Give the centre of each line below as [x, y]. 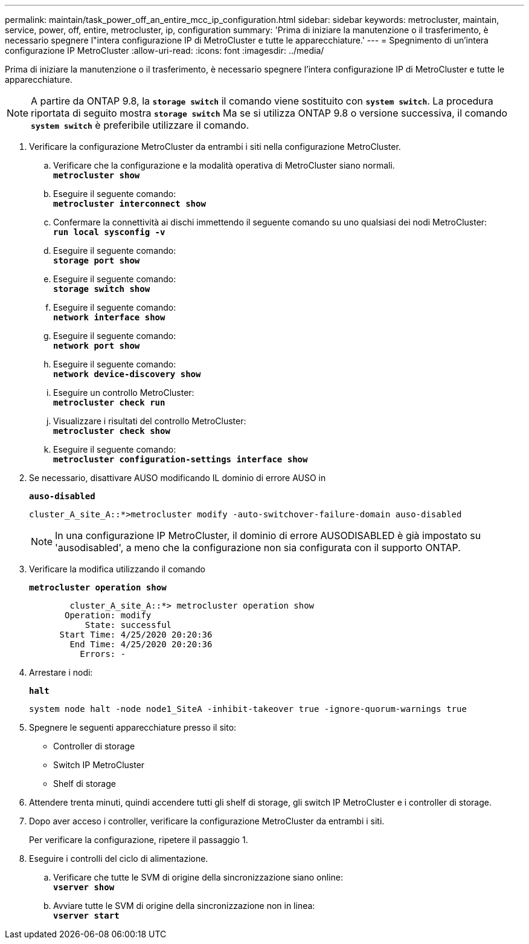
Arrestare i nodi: [61, 672]
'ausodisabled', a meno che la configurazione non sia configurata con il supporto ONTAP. [258, 548]
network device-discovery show [127, 374]
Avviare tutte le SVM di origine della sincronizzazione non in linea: [184, 906]
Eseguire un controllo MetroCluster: [124, 393]
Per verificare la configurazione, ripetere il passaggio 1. [139, 840]
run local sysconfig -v [109, 232]
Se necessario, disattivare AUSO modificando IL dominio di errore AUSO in [178, 478]
